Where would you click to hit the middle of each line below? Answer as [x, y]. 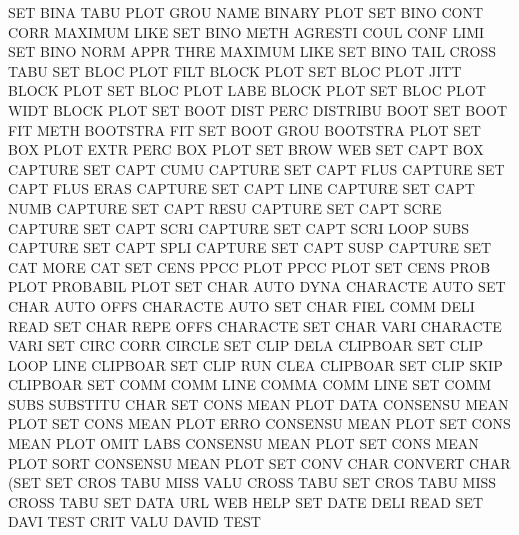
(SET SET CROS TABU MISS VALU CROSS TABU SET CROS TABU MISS [252, 482]
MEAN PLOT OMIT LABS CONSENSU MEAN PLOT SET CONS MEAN [243, 443]
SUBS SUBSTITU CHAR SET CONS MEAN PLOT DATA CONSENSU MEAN [258, 403]
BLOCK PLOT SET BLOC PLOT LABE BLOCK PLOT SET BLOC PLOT [247, 90]
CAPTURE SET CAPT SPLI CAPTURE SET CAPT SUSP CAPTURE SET [250, 247]
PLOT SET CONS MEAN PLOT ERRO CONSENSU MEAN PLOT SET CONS [259, 423]
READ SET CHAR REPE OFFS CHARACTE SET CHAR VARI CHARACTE [255, 325]
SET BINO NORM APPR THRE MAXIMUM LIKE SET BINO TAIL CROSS [252, 51]
